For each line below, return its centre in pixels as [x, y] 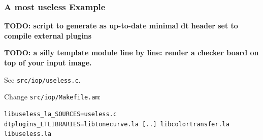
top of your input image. [48, 62]
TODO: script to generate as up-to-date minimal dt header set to [121, 26]
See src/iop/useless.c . [42, 79]
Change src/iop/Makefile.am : [53, 97]
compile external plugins [48, 35]
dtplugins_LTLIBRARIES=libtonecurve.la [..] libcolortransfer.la [117, 124]
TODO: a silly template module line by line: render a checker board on [131, 52]
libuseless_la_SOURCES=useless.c [60, 114]
